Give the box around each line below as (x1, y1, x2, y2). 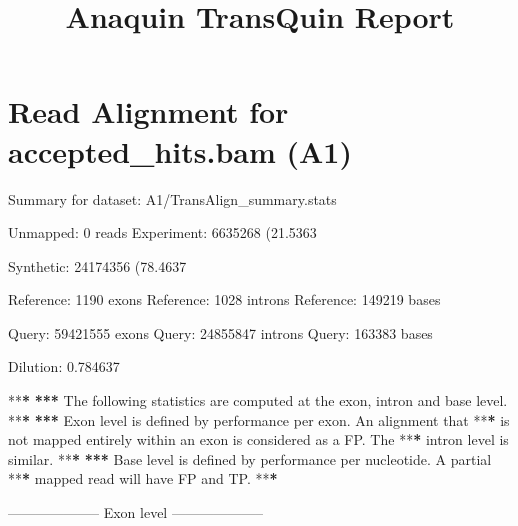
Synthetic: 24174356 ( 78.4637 (8, 255, 187, 276)
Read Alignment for (8, 91, 289, 132)
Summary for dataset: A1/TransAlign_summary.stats (8, 188, 337, 209)
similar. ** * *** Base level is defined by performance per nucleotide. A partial (8, 448, 492, 469)
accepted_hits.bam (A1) (8, 130, 352, 171)
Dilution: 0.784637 (8, 356, 120, 377)
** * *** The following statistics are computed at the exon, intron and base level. (8, 390, 508, 411)
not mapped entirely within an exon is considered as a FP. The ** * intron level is (8, 429, 509, 450)
